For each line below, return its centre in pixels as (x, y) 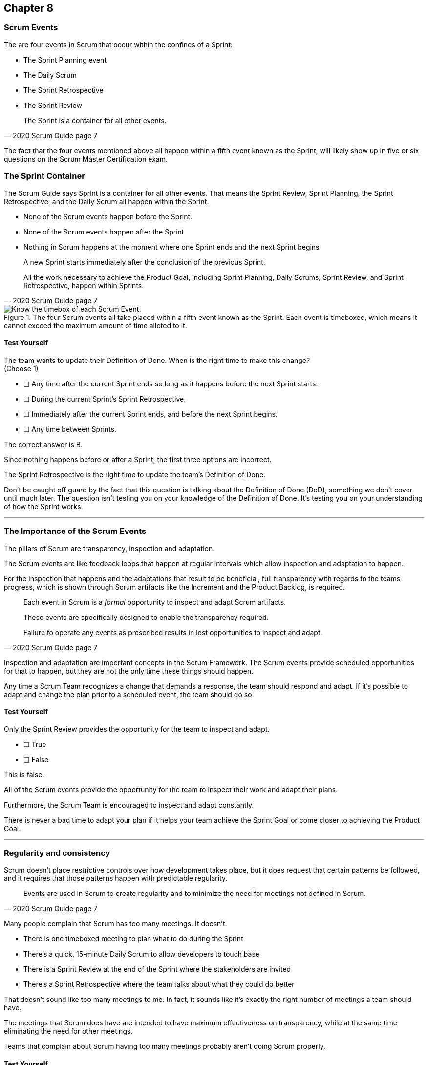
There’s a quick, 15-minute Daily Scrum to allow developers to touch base (141, 954)
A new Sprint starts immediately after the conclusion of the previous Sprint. (144, 262)
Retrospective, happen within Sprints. (84, 285)
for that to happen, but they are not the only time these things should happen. (129, 671)
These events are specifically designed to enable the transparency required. (146, 617)
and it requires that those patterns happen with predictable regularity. (116, 878)
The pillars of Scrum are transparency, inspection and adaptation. (109, 548)
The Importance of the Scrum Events (75, 531)
